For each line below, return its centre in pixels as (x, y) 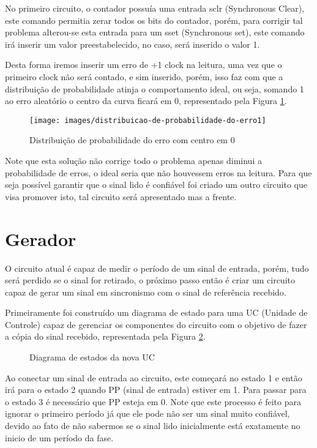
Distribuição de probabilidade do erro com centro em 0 (132, 140)
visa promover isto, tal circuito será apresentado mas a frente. (121, 196)
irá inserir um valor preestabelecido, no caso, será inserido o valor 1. (132, 44)
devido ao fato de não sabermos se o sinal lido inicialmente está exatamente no (153, 426)
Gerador (41, 238)
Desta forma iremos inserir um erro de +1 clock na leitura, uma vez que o (144, 65)
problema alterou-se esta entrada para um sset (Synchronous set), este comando (155, 32)
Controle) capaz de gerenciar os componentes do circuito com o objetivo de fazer (156, 324)
